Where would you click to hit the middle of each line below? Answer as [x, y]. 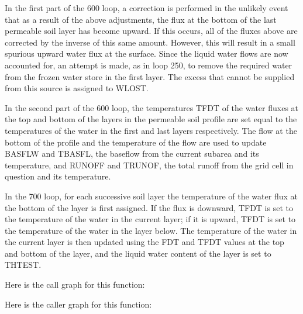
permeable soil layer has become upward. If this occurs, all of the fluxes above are [151, 31]
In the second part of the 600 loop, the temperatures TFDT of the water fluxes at [152, 107]
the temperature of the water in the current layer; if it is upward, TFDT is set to [150, 219]
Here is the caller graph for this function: [78, 304]
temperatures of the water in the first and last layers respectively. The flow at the [151, 130]
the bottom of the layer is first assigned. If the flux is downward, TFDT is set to [149, 207]
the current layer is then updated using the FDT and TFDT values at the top [144, 242]
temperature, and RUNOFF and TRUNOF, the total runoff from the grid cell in [149, 165]
